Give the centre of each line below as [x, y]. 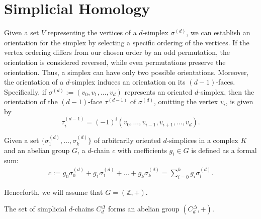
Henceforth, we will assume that [54, 192]
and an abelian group [37, 150]
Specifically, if [25, 91]
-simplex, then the [226, 91]
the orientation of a [34, 82]
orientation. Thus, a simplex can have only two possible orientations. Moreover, [126, 72]
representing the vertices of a [92, 32]
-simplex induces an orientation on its [127, 82]
